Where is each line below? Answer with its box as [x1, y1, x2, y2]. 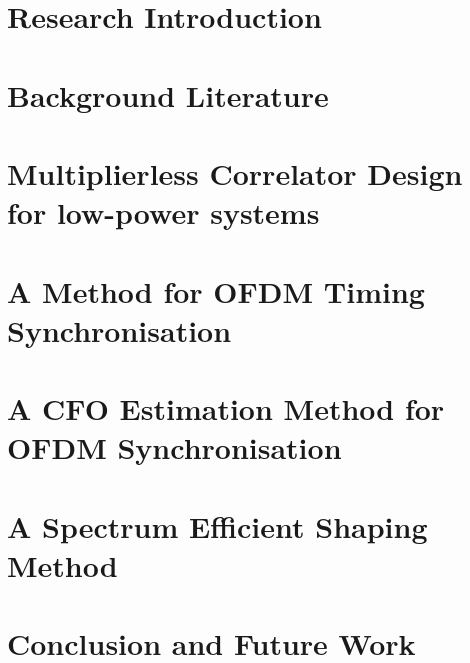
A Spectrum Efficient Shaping [7, 505, 428, 546]
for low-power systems [7, 192, 320, 233]
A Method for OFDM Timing [7, 270, 425, 311]
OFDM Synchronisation [7, 427, 342, 468]
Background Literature [7, 74, 329, 115]
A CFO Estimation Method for [7, 388, 445, 429]
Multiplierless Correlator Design [7, 152, 463, 193]
